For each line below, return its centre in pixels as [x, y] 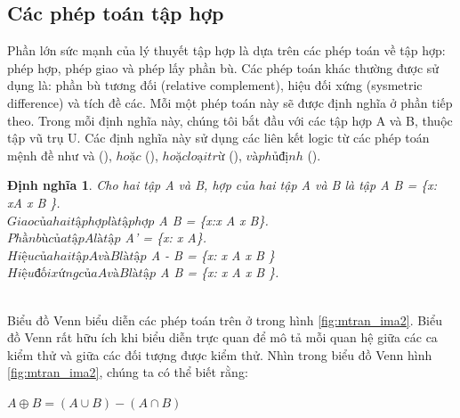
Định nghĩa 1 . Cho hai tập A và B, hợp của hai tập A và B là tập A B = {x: [222, 185]
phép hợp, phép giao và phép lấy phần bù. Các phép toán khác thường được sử [223, 67]
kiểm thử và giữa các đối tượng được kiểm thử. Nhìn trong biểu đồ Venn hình [220, 354]
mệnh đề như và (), [60, 155]
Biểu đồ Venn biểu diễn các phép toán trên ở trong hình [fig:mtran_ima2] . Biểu [225, 320]
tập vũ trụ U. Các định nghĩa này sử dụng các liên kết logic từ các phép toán [218, 138]
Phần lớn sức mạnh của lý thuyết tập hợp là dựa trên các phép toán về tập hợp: [226, 50]
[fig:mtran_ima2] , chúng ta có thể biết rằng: [128, 372]
